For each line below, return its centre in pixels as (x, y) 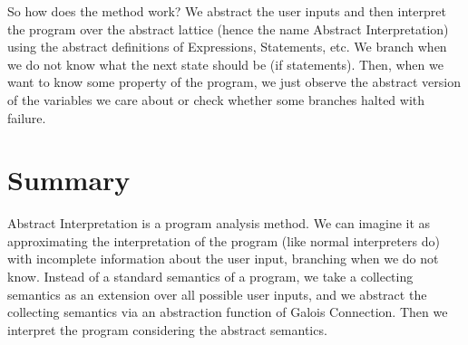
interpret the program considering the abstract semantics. (167, 329)
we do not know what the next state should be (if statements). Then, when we (225, 64)
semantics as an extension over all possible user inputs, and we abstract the (217, 294)
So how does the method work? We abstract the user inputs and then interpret (227, 11)
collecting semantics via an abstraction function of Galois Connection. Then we (228, 312)
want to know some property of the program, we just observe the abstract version (234, 82)
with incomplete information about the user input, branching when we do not (223, 259)
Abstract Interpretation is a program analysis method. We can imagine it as (219, 223)
